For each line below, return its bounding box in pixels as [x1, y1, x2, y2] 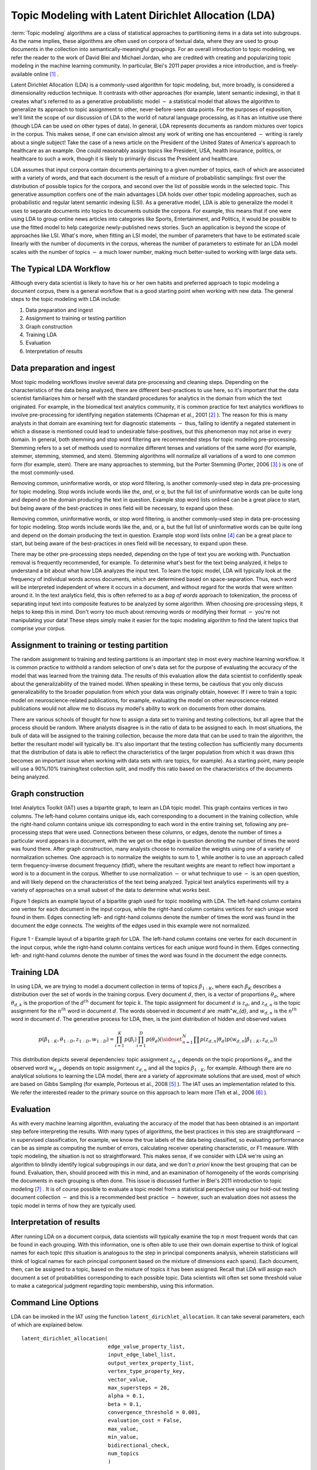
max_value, [107, 1425, 139, 1432]
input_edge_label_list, [107, 1351, 176, 1358]
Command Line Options [11, 1297, 99, 1308]
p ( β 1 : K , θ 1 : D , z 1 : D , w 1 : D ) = [38, 1035, 114, 1044]
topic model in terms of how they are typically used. [11, 1202, 137, 1209]
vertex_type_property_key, [107, 1368, 186, 1375]
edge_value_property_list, [107, 1343, 186, 1349]
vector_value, [107, 1376, 149, 1383]
